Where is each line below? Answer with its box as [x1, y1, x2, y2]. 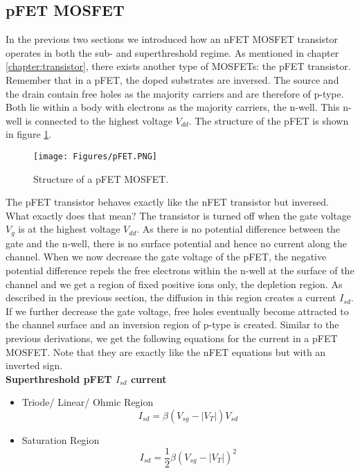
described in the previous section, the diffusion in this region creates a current [6, 290, 336, 305]
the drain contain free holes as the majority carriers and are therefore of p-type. [6, 86, 344, 100]
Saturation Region [21, 432, 100, 447]
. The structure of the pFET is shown [188, 113, 349, 127]
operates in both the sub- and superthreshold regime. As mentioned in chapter [6, 45, 339, 60]
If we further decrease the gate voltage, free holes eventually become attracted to [6, 303, 349, 318]
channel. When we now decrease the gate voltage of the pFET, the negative [6, 249, 327, 264]
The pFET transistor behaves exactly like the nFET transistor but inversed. [6, 195, 329, 209]
